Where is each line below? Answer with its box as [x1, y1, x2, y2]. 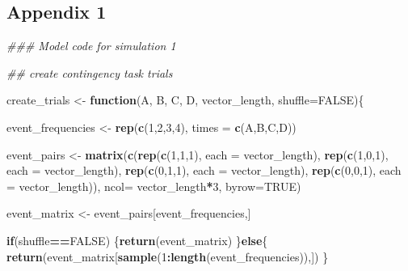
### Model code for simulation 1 [6, 37, 176, 54]
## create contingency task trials [6, 64, 173, 81]
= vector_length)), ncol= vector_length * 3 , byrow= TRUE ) [6, 177, 301, 194]
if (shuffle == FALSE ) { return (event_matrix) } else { [6, 231, 268, 248]
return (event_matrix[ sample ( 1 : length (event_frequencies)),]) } [6, 248, 329, 265]
